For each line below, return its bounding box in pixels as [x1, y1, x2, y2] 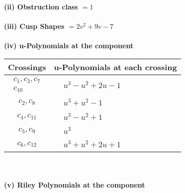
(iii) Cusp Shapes [4, 21, 65, 31]
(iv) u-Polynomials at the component [4, 40, 134, 51]
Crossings [8, 61, 46, 73]
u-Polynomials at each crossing [54, 61, 177, 73]
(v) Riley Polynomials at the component [4, 179, 145, 190]
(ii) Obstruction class [4, 1, 78, 11]
